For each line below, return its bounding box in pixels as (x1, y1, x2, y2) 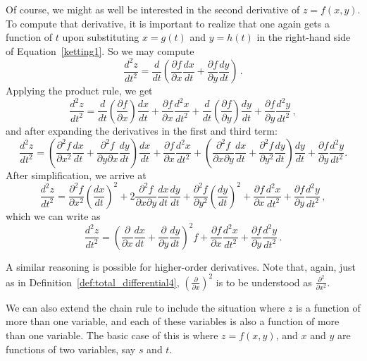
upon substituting (62, 30, 139, 44)
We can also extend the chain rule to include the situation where (6, 300, 285, 314)
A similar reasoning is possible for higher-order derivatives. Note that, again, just (6, 259, 356, 274)
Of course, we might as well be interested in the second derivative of (6, 2, 300, 16)
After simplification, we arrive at (6, 167, 147, 182)
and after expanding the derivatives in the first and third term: (6, 123, 278, 137)
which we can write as (6, 208, 101, 223)
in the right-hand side (256, 30, 351, 44)
